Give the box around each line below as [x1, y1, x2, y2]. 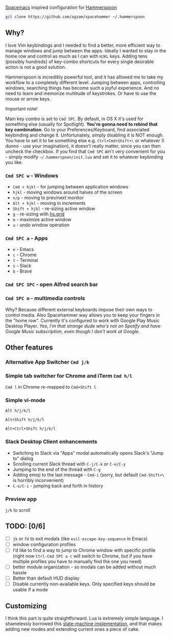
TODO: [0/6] [5, 522, 45, 531]
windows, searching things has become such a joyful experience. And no [5, 85, 159, 91]
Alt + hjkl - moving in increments [12, 200, 86, 206]
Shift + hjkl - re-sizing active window [12, 205, 95, 211]
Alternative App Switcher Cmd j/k [5, 358, 89, 365]
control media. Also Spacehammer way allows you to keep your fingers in [5, 312, 160, 318]
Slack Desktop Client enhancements [5, 438, 97, 446]
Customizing [5, 602, 47, 610]
